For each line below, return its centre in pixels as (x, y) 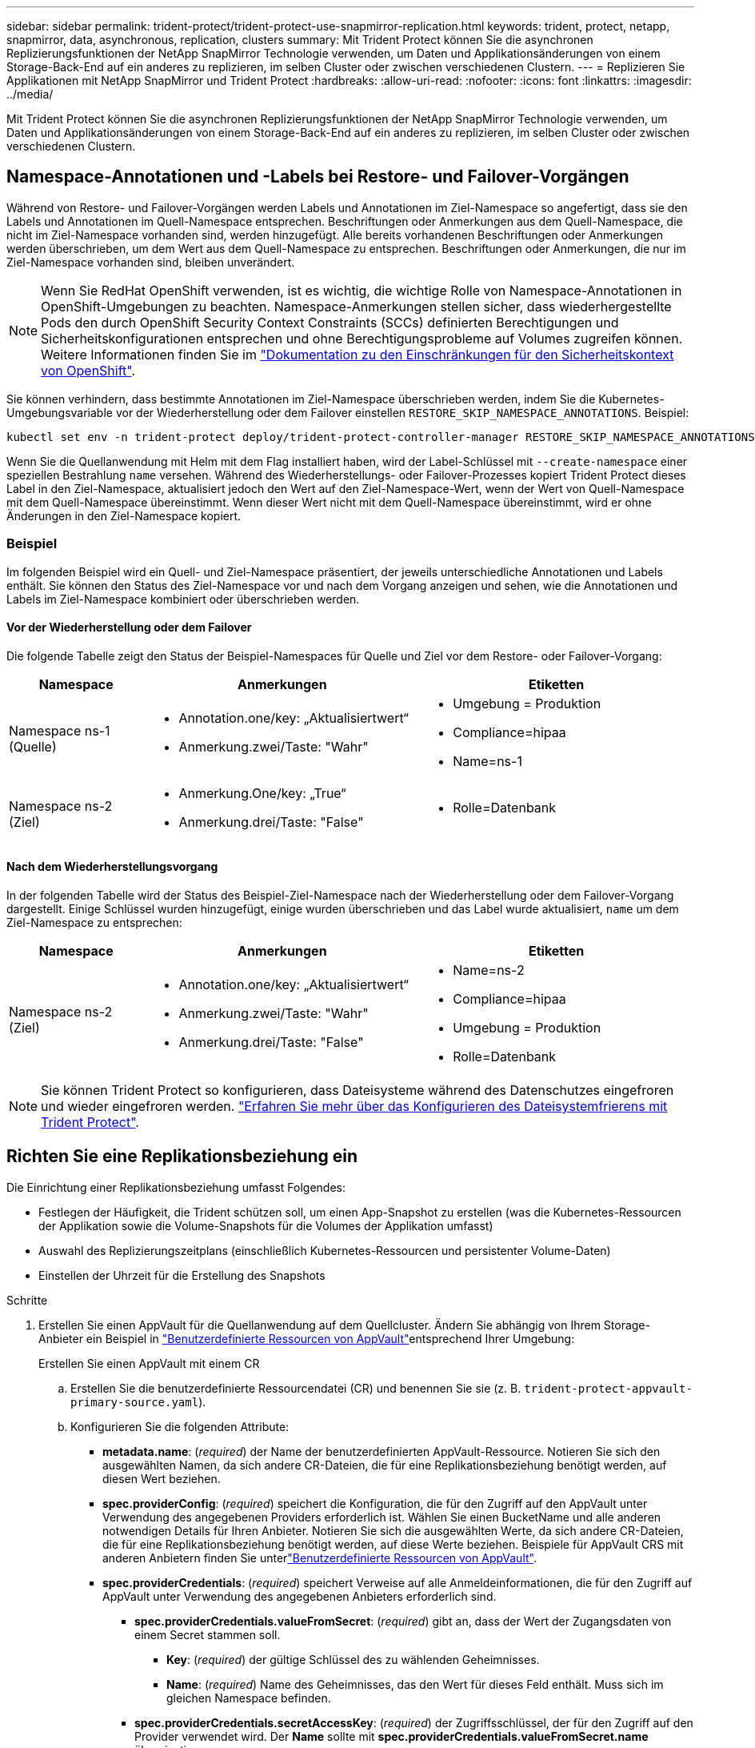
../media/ (30, 94)
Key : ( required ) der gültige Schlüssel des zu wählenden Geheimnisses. (353, 1659)
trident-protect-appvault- (608, 1388)
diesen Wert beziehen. (162, 1478)
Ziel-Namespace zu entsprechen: (94, 923)
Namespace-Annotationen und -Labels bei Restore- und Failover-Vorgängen (318, 177)
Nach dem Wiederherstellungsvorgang (112, 867)
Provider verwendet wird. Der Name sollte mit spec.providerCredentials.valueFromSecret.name (391, 1736)
